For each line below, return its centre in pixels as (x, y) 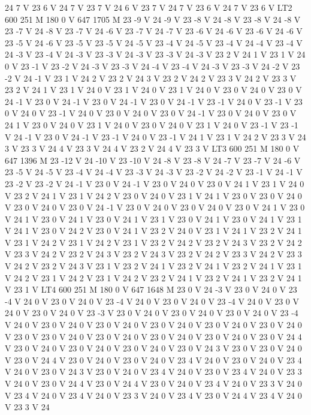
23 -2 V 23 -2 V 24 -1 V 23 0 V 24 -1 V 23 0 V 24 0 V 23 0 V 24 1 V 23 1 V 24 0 (155, 183)
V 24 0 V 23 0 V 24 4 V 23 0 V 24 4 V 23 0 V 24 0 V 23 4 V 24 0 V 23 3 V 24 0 (153, 383)
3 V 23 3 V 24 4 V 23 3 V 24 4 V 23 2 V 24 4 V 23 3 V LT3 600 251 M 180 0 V (152, 148)
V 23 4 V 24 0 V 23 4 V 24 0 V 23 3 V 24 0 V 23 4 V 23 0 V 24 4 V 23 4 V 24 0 (153, 395)
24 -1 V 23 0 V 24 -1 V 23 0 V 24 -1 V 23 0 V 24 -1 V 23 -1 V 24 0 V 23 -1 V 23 (154, 101)
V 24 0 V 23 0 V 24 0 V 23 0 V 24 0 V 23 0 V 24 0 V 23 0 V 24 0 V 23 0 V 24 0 (153, 325)
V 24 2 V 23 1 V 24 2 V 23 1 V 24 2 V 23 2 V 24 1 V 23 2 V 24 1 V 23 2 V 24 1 (153, 277)
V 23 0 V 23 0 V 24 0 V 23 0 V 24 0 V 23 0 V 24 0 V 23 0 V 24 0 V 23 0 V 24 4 (153, 336)
